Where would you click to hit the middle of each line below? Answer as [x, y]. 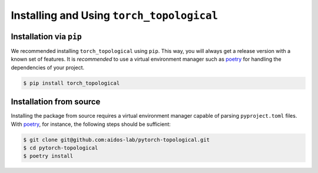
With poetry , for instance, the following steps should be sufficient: [91, 124]
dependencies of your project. [48, 67]
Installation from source [56, 102]
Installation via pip [46, 36]
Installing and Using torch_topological [115, 15]
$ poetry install [48, 156]
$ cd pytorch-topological [61, 148]
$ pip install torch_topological [72, 83]
